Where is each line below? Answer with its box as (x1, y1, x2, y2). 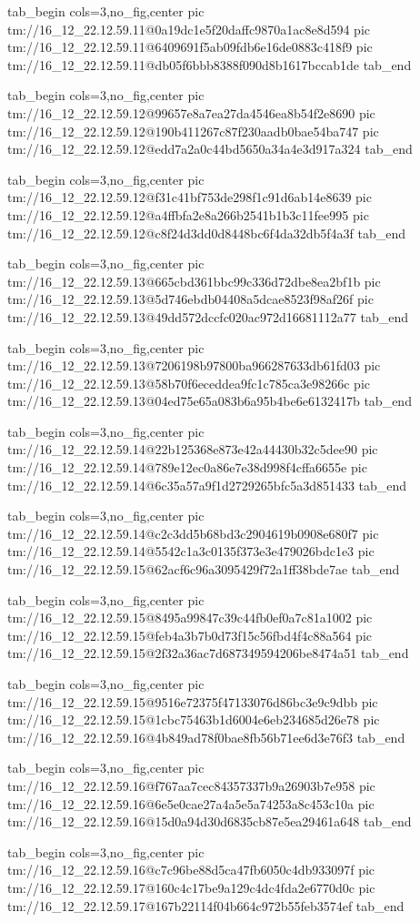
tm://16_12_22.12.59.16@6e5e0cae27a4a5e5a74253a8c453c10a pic (7, 794, 375, 813)
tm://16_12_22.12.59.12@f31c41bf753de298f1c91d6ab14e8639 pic (7, 187, 372, 207)
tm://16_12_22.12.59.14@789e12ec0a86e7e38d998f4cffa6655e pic (7, 458, 367, 477)
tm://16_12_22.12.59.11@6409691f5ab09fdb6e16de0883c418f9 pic (7, 37, 373, 56)
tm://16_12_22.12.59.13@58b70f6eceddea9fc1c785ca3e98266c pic (7, 373, 370, 392)
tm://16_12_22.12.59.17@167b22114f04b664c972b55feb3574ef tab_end (7, 896, 405, 915)
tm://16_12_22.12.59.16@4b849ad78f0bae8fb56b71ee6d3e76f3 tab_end (7, 727, 405, 746)
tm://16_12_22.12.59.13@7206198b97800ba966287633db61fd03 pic (7, 356, 381, 375)
